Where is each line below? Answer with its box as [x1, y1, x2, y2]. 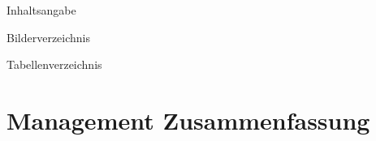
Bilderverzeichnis [6, 28, 91, 45]
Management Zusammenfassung [6, 103, 370, 136]
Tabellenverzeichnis [6, 56, 102, 73]
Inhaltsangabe [6, 2, 76, 18]
